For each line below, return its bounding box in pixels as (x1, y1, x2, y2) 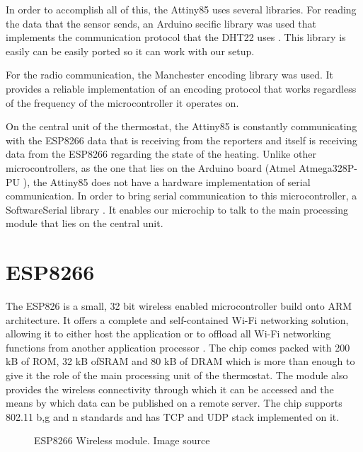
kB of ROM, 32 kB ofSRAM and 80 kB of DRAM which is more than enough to (6, 354, 355, 369)
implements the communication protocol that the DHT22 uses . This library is (6, 30, 346, 45)
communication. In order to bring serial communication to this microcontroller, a (6, 188, 357, 203)
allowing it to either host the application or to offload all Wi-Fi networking (6, 326, 331, 341)
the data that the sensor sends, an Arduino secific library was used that (6, 16, 316, 30)
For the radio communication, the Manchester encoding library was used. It (6, 67, 334, 82)
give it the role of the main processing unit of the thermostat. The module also (6, 368, 348, 382)
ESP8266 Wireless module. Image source (34, 433, 210, 448)
